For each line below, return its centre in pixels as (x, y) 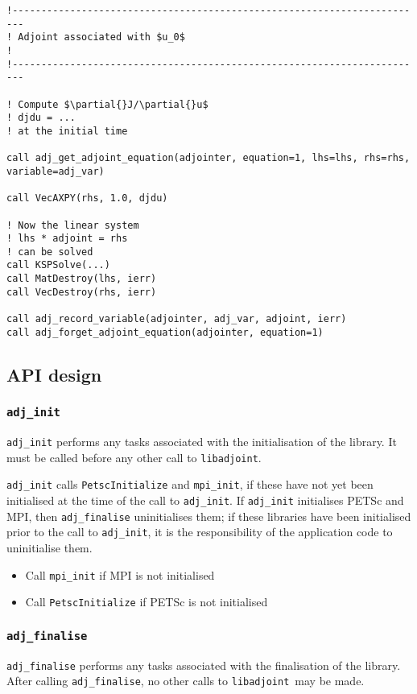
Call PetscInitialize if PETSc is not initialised (147, 602)
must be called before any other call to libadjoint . (134, 457)
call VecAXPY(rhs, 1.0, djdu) (87, 198)
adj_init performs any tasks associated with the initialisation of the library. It (202, 441)
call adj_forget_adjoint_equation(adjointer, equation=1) (165, 332)
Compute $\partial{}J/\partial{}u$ (113, 104)
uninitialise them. (50, 547)
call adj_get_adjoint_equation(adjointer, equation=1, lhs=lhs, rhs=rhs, (208, 158)
